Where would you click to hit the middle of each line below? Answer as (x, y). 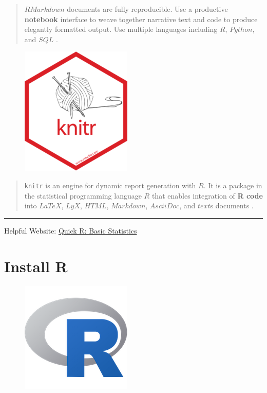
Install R (36, 266)
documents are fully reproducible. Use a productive (147, 9)
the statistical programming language (83, 195)
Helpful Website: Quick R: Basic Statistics (71, 230)
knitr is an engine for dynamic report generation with (110, 185)
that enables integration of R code (207, 195)
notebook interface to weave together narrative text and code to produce (141, 19)
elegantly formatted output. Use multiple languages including (121, 29)
